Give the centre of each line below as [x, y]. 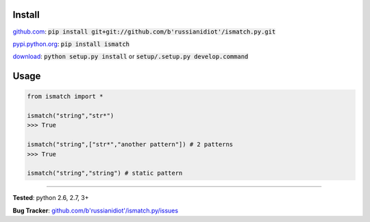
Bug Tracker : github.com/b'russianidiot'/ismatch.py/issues [95, 210]
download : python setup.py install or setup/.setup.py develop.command [131, 57]
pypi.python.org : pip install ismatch [71, 44]
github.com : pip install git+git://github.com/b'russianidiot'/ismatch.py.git [144, 32]
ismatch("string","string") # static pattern [105, 173]
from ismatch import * [65, 97]
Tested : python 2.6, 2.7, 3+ [51, 198]
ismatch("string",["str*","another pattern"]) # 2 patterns [130, 145]
